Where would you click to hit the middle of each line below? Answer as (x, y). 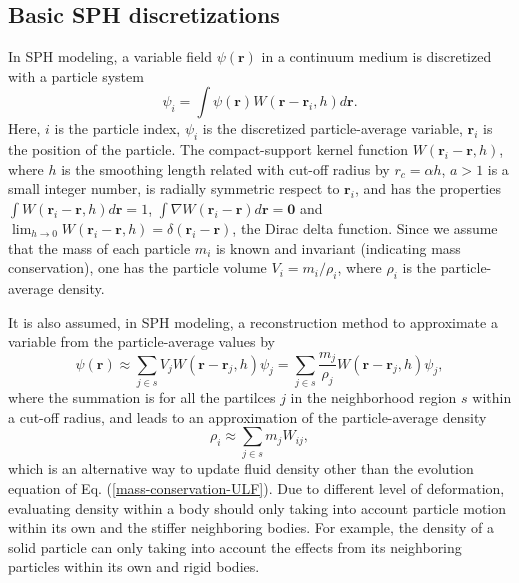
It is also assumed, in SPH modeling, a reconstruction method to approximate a (253, 321)
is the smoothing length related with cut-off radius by (225, 168)
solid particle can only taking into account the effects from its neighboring (235, 546)
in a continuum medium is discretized (376, 56)
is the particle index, (117, 128)
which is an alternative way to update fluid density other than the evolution (241, 468)
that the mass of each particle (99, 247)
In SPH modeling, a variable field (110, 56)
